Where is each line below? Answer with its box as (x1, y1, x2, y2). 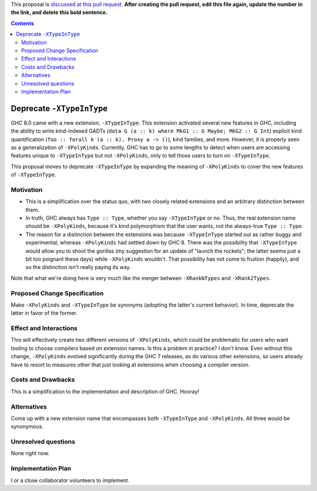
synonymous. (11, 423, 44, 430)
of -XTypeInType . (11, 171, 56, 179)
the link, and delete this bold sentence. (11, 9, 108, 16)
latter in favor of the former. (11, 310, 78, 317)
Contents (11, 19, 35, 26)
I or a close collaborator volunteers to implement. (11, 476, 130, 484)
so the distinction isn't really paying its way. (25, 264, 131, 271)
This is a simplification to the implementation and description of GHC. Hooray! (11, 388, 200, 395)
